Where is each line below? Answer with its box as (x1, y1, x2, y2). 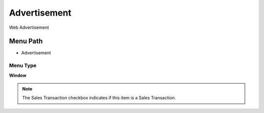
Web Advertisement (9, 24, 49, 30)
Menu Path (9, 37, 43, 45)
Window (9, 72, 27, 78)
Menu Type (9, 62, 37, 69)
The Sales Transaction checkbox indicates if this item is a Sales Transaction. (22, 95, 176, 101)
